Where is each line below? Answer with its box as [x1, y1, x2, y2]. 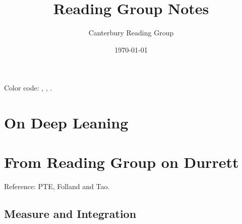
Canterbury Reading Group [88, 27, 174, 38]
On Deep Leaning [4, 112, 129, 133]
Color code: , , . [4, 82, 52, 93]
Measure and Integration [4, 206, 137, 221]
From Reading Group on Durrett [4, 152, 239, 172]
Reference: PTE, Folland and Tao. [4, 181, 110, 192]
